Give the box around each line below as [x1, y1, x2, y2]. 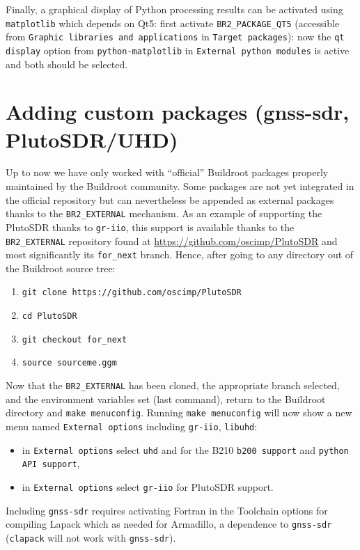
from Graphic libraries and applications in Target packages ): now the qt [6, 29, 345, 44]
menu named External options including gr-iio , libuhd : [6, 419, 258, 433]
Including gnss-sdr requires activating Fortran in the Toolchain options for [6, 503, 328, 517]
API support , [22, 456, 80, 471]
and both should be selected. [6, 56, 128, 71]
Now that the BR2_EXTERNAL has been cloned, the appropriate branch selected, [6, 378, 340, 393]
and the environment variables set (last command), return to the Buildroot [6, 391, 326, 406]
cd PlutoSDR [22, 311, 77, 322]
